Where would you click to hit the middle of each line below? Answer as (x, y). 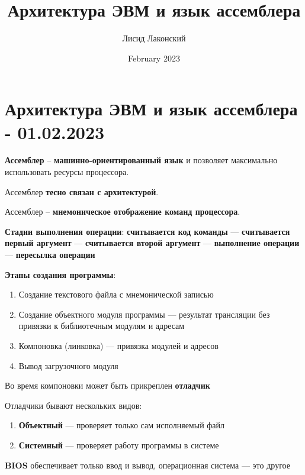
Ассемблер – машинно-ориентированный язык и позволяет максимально (141, 160)
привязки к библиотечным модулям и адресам (102, 326)
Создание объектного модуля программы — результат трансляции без (144, 314)
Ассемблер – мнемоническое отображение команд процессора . (123, 211)
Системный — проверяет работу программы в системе (119, 445)
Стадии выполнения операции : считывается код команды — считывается (147, 231)
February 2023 (154, 58)
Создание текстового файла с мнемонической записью (116, 294)
